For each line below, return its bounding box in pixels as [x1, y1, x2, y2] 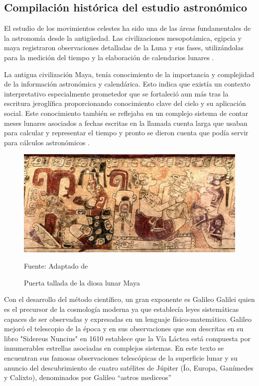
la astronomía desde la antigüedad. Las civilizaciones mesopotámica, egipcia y [4, 32, 242, 43]
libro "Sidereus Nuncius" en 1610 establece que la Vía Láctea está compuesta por [4, 333, 251, 343]
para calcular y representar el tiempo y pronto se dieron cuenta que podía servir [4, 127, 249, 138]
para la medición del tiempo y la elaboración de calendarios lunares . [4, 52, 214, 62]
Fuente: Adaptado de [24, 261, 88, 271]
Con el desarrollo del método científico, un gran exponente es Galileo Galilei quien [4, 294, 255, 304]
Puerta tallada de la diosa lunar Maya [24, 277, 140, 288]
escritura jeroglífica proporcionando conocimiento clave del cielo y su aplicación [4, 98, 246, 108]
